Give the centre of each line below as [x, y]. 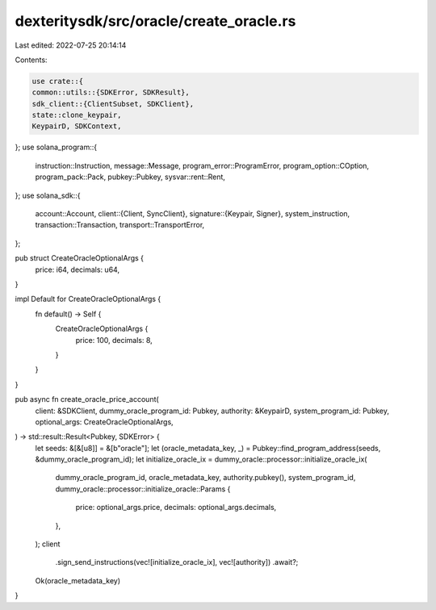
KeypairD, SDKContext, [77, 126]
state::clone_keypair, [77, 115]
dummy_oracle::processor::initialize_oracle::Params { [143, 489]
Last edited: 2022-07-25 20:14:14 [71, 45]
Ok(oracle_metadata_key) [78, 580]
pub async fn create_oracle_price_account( [87, 399]
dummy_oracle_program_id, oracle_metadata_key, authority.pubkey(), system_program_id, [205, 478]
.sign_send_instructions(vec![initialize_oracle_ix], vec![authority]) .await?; [177, 562]
